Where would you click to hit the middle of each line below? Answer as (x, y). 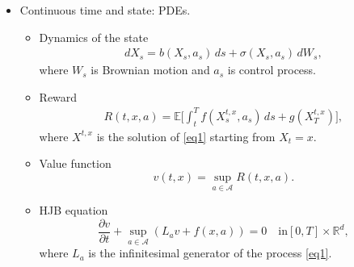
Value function (75, 163)
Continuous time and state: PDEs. (105, 10)
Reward (58, 96)
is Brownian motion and (150, 70)
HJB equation (74, 210)
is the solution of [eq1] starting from (186, 136)
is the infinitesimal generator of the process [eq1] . (210, 253)
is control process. (272, 70)
